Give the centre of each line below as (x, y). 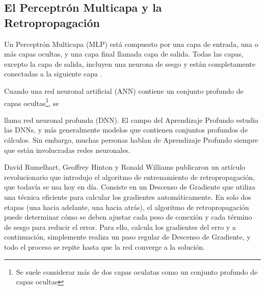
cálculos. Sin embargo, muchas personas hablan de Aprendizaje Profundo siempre (131, 140)
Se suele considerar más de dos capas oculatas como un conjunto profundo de (137, 271)
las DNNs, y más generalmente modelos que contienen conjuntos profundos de (126, 130)
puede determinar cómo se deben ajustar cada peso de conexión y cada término (128, 217)
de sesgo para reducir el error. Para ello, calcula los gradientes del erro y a (120, 227)
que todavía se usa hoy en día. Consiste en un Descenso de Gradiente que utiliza (130, 187)
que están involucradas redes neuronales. (67, 150)
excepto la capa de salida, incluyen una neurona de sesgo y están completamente (130, 63)
